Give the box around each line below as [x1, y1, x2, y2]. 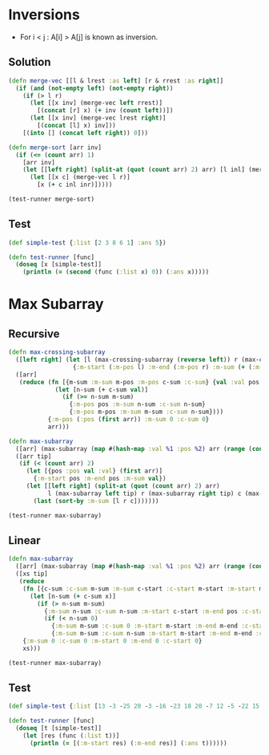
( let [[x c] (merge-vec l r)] [29, 173, 130, 181]
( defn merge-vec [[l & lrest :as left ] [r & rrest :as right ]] [8, 76, 224, 85]
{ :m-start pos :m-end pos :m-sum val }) [33, 475, 167, 483]
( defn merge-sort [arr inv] [8, 143, 102, 152]
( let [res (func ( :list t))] [22, 732, 120, 740]
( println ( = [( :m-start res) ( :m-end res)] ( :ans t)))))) [29, 739, 227, 747]
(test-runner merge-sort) [8, 195, 94, 203]
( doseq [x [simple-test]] [15, 261, 102, 269]
